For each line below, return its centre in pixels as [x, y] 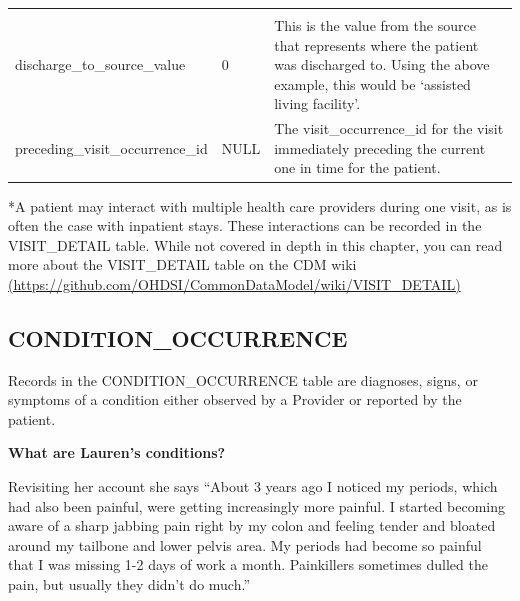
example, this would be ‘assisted [372, 83]
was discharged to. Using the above [382, 64]
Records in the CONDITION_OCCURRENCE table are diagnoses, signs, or [243, 379]
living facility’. [317, 103]
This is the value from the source [375, 25]
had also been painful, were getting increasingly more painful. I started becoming [257, 505]
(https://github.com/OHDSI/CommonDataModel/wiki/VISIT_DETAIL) [234, 283]
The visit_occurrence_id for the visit [389, 128]
